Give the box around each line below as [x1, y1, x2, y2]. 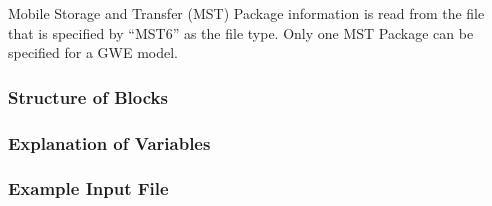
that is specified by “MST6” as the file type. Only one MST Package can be [8, 22, 474, 43]
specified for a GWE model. [8, 42, 178, 63]
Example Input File [8, 176, 169, 201]
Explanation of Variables [8, 130, 211, 155]
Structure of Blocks [8, 84, 168, 109]
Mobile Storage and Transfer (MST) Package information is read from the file [8, 3, 485, 23]
